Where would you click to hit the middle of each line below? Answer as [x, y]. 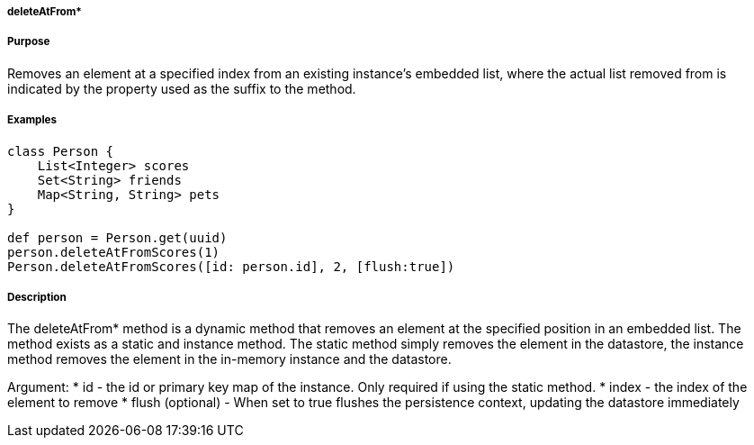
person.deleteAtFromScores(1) [114, 252]
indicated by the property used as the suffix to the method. [182, 88]
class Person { [61, 151]
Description [37, 297]
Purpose [29, 42]
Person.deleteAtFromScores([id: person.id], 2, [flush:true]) [231, 266]
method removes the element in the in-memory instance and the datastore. [229, 359]
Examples [32, 120]
